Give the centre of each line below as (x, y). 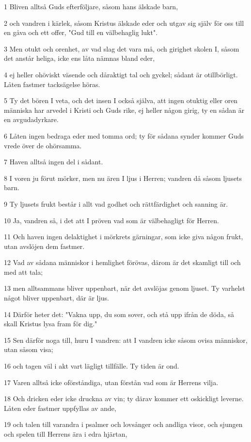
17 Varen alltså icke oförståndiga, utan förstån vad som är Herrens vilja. (111, 382)
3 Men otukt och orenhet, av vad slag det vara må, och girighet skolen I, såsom (122, 48)
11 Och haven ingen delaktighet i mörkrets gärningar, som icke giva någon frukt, (124, 237)
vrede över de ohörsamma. (43, 145)
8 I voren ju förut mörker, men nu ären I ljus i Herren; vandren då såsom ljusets (123, 178)
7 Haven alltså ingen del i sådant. (54, 162)
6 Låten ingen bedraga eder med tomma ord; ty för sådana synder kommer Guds (124, 135)
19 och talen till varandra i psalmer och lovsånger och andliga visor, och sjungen (123, 424)
